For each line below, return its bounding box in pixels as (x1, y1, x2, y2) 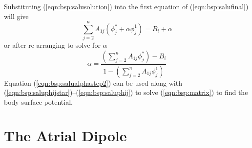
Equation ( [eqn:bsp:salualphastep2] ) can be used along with (4, 77, 182, 88)
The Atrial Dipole (4, 125, 127, 145)
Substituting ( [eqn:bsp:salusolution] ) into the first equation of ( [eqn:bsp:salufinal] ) (4, 1, 249, 11)
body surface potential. (4, 96, 73, 107)
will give (4, 11, 29, 21)
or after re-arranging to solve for (4, 40, 101, 50)
